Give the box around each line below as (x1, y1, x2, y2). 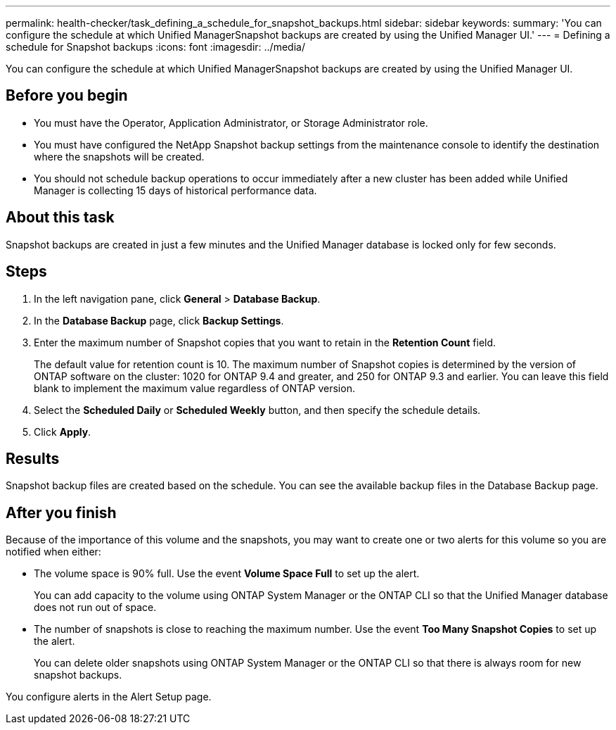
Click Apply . (34, 425, 91, 438)
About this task (6, 208, 115, 227)
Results (6, 449, 60, 467)
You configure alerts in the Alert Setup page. (6, 691, 212, 703)
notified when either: (6, 546, 101, 558)
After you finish (6, 503, 117, 522)
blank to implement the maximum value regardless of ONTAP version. (34, 382, 355, 394)
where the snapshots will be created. (34, 150, 205, 163)
